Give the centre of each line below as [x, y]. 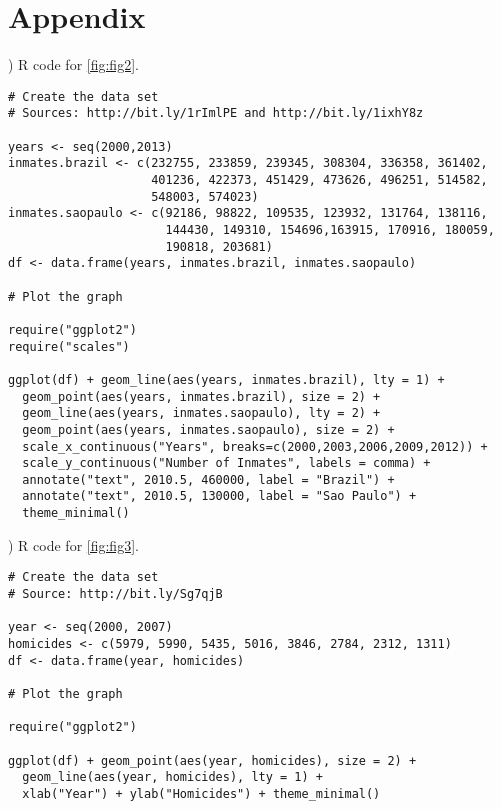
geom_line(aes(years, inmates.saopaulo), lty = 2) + [201, 413]
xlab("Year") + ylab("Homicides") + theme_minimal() [201, 793]
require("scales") [69, 346]
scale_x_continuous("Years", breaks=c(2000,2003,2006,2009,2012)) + [255, 446]
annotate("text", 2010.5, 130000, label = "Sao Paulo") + [219, 496]
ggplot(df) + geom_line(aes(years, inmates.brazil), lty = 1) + [226, 379]
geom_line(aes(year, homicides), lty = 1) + [172, 777]
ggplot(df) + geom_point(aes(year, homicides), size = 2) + [212, 760]
